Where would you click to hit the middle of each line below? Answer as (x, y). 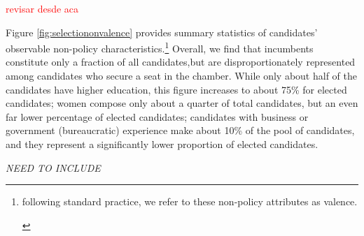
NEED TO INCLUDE (53, 167)
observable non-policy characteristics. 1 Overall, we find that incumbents (160, 47)
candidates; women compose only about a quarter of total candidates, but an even (182, 103)
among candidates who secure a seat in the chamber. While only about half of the (181, 76)
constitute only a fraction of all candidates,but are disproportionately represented (181, 62)
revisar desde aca (42, 8)
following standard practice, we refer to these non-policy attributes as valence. (190, 201)
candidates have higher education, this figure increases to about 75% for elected (176, 89)
